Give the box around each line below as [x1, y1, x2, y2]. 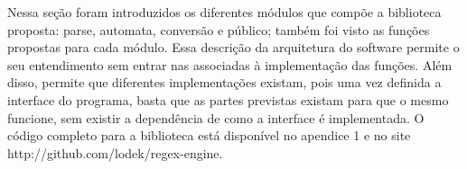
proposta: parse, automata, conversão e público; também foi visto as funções [7, 20, 430, 39]
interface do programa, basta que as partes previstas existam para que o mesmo [7, 90, 449, 109]
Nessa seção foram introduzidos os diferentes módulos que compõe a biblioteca [7, 3, 442, 21]
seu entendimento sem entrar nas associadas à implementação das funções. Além [7, 55, 453, 74]
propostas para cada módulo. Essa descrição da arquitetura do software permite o [7, 38, 460, 57]
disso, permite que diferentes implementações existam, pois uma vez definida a [7, 73, 442, 92]
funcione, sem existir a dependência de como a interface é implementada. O [7, 108, 425, 127]
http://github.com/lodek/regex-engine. [7, 143, 223, 162]
